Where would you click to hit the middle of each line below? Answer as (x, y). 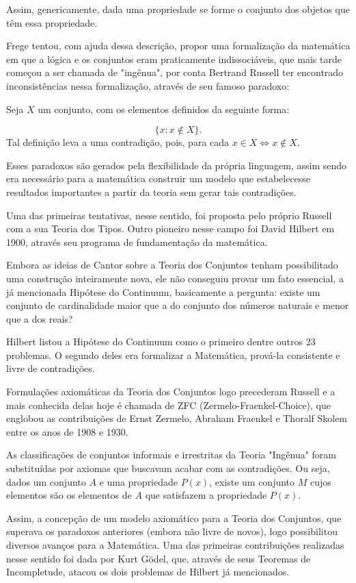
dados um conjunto (46, 481)
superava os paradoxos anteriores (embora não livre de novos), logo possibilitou (172, 531)
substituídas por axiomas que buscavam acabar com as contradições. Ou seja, (168, 468)
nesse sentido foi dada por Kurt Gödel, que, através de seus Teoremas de (159, 558)
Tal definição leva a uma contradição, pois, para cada (118, 142)
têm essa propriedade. (52, 22)
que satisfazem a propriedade (206, 495)
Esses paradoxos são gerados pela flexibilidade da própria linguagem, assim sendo (177, 165)
